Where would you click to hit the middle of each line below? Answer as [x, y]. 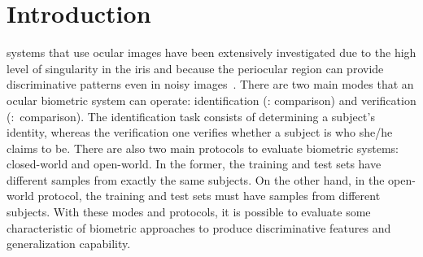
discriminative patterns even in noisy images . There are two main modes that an [210, 84]
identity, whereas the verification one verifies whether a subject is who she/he [200, 132]
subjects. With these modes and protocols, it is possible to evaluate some [189, 212]
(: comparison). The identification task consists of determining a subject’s [191, 116]
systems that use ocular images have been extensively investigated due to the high [211, 52]
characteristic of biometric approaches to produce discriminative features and [199, 227]
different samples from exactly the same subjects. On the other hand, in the [196, 179]
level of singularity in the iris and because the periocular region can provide [195, 68]
